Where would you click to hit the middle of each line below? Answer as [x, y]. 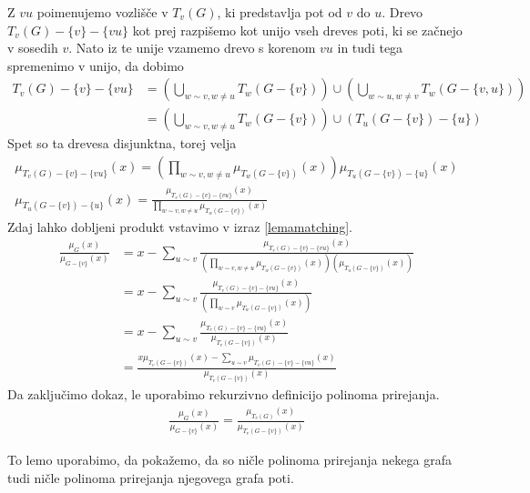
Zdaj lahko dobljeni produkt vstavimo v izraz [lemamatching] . [180, 226]
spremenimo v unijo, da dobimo [96, 65]
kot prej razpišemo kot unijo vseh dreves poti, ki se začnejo [297, 30]
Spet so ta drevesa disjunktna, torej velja [122, 143]
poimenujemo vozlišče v [102, 12]
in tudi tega [370, 48]
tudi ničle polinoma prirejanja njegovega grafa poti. [151, 477]
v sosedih [33, 48]
